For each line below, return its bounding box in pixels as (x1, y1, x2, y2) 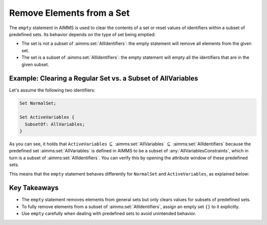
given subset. (21, 61, 49, 67)
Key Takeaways (9, 183, 59, 192)
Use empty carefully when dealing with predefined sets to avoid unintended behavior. (21, 211, 196, 217)
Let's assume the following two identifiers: (9, 87, 96, 93)
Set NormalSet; (19, 100, 56, 106)
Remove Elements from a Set (9, 7, 130, 18)
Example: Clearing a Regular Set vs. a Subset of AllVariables (9, 74, 198, 83)
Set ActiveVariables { (19, 114, 75, 120)
